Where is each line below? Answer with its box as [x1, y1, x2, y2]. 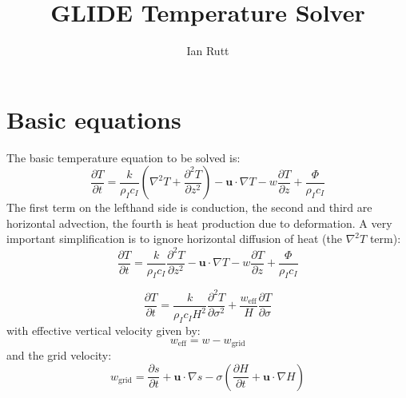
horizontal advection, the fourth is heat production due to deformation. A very [6, 214, 392, 231]
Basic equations [6, 102, 181, 135]
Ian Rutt [186, 42, 229, 59]
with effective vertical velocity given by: [6, 322, 201, 339]
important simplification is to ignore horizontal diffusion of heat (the [6, 230, 342, 247]
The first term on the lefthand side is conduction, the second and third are [6, 199, 372, 216]
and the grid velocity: [6, 347, 112, 364]
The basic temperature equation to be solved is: [6, 149, 241, 165]
